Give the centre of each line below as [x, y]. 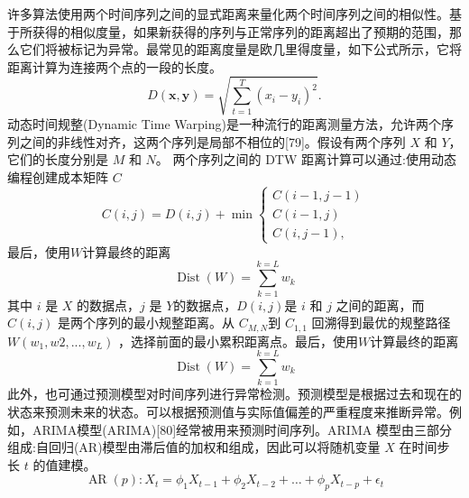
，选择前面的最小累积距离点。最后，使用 [239, 341]
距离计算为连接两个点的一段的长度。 [115, 66]
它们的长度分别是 [58, 159]
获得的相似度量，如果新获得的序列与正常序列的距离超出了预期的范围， [240, 31]
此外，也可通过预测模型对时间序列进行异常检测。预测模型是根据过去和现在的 [234, 394]
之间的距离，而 [380, 304]
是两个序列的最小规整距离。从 [147, 323]
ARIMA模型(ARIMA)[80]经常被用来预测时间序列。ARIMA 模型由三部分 [242, 429]
